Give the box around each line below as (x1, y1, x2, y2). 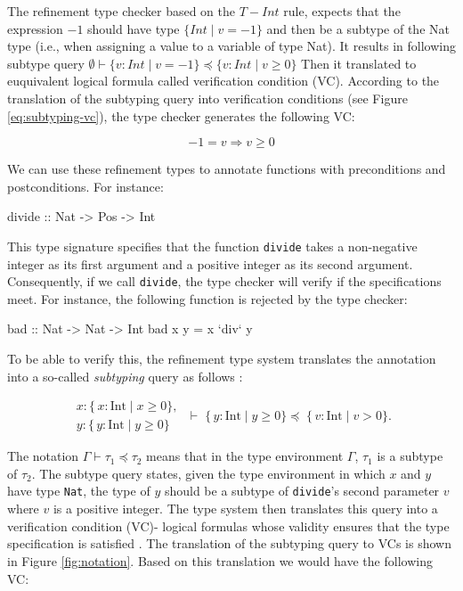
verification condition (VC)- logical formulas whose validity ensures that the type (7, 516, 450, 535)
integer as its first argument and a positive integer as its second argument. (7, 254, 413, 273)
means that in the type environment (146, 447, 344, 465)
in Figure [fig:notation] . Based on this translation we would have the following (7, 551, 433, 570)
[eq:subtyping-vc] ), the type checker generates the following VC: (7, 106, 355, 125)
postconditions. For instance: (7, 176, 164, 195)
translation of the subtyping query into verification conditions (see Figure (7, 88, 408, 107)
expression (7, 19, 63, 37)
